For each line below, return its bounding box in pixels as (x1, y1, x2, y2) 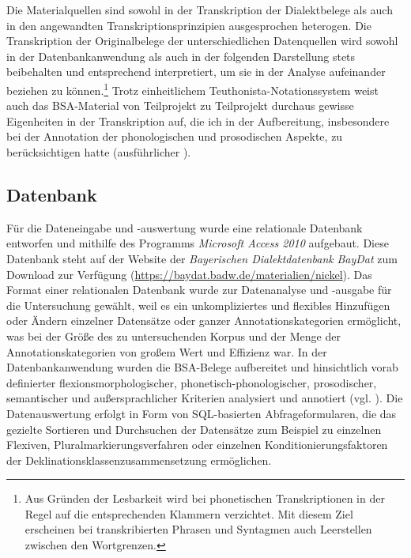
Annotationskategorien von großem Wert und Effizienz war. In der (6, 343, 327, 360)
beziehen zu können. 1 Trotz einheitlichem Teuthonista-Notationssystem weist (6, 79, 379, 98)
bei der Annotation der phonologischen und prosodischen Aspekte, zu (6, 128, 343, 145)
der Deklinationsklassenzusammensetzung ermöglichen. (6, 451, 272, 468)
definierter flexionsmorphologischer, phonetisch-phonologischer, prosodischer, (6, 374, 377, 390)
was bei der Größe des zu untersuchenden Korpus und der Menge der (6, 327, 341, 344)
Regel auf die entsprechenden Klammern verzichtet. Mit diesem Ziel (25, 505, 353, 522)
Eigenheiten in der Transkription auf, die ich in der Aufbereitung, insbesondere (6, 112, 390, 129)
